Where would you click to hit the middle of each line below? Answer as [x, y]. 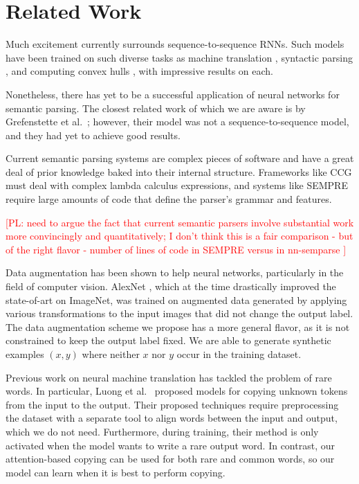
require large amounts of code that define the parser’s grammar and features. [169, 199]
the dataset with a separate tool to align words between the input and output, [172, 418]
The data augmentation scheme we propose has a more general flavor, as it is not [178, 326]
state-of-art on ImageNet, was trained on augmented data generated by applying [176, 299]
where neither [111, 354]
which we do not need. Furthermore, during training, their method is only [162, 431]
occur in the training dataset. [239, 354]
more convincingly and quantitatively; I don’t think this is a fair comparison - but [179, 236]
